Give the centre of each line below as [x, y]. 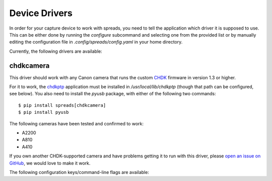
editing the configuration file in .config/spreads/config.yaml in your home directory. [96, 42]
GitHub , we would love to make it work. [50, 163]
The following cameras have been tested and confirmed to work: [76, 123]
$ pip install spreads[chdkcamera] [62, 105]
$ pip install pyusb [44, 112]
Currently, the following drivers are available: [56, 51]
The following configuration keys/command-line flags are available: [79, 172]
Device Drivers [41, 13]
